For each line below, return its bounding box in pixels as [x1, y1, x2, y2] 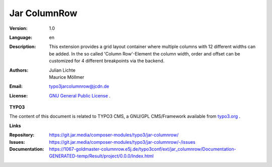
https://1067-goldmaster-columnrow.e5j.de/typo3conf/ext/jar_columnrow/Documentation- [49, 146, 236, 152]
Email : [9, 83, 23, 89]
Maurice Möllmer [49, 74, 85, 80]
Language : [9, 34, 33, 40]
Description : [9, 43, 36, 50]
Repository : [9, 132, 35, 138]
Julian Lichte [49, 67, 76, 73]
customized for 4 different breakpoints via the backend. [49, 58, 165, 64]
